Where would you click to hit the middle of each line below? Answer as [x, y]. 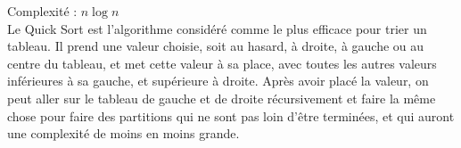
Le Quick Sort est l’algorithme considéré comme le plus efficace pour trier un [217, 28]
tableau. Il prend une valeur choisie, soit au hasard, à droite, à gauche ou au [216, 46]
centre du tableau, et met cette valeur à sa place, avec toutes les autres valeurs [222, 63]
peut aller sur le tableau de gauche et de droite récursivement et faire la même [222, 98]
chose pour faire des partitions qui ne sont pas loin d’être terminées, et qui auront [231, 115]
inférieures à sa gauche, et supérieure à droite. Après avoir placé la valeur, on [218, 81]
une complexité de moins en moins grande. [123, 133]
